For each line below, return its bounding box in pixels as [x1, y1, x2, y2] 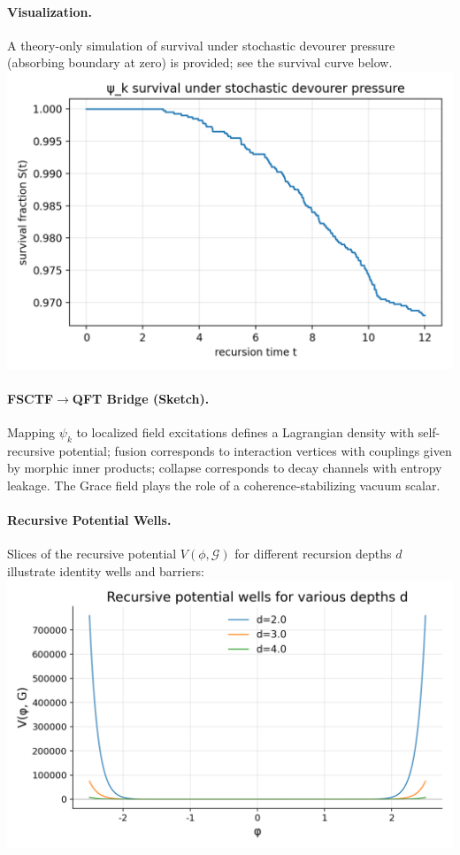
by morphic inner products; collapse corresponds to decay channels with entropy [7, 458, 442, 477]
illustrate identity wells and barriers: [7, 562, 204, 581]
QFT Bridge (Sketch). [72, 389, 210, 407]
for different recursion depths [234, 544, 392, 563]
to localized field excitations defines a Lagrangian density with [76, 423, 415, 442]
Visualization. [7, 2, 92, 20]
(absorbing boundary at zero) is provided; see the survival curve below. [7, 53, 393, 72]
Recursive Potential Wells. [7, 511, 172, 529]
